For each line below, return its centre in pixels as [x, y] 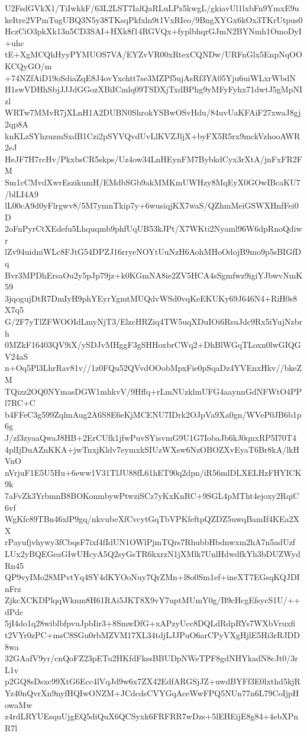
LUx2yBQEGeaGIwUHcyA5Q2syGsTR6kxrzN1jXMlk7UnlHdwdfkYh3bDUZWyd [153, 553]
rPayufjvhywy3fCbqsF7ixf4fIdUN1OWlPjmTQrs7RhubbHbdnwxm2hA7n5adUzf [150, 542]
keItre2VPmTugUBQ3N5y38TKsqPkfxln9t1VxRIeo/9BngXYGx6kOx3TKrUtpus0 [154, 19]
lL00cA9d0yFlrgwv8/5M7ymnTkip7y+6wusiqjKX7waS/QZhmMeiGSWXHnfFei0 [152, 205]
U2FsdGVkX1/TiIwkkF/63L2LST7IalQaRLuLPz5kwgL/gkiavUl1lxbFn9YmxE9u [152, 8]
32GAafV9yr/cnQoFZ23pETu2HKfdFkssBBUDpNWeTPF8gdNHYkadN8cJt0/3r [151, 658]
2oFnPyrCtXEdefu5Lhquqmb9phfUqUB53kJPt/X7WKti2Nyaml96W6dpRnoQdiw [153, 228]
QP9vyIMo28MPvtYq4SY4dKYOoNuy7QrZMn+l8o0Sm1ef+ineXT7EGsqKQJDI [152, 577]
